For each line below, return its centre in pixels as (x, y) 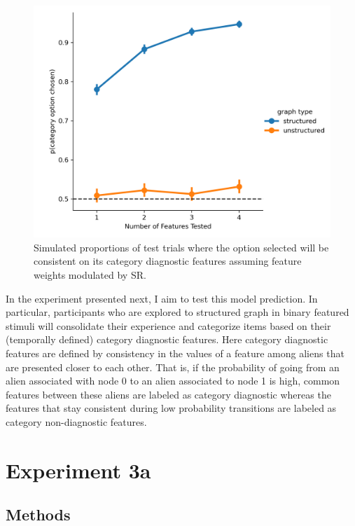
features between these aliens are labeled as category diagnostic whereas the (168, 394)
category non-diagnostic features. (76, 421)
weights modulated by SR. (90, 275)
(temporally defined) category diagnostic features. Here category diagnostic (167, 339)
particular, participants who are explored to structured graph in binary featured (177, 312)
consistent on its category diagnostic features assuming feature (168, 261)
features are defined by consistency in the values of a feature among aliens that (175, 353)
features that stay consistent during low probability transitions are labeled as (171, 408)
